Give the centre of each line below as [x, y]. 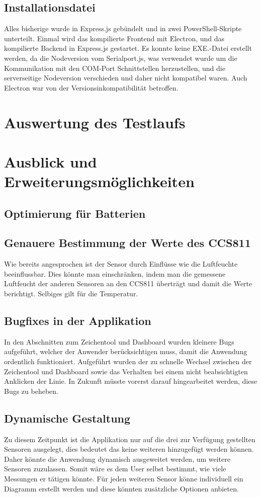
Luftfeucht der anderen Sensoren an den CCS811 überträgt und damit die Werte [128, 283]
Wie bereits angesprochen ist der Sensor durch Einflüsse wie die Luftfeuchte [121, 264]
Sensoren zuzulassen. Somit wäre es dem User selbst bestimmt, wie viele [115, 469]
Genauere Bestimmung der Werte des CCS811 [127, 243]
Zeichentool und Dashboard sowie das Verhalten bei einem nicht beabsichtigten [126, 371]
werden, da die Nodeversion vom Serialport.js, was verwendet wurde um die [121, 58]
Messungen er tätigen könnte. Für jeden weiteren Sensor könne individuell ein [124, 478]
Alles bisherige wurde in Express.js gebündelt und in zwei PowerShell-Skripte [123, 28]
